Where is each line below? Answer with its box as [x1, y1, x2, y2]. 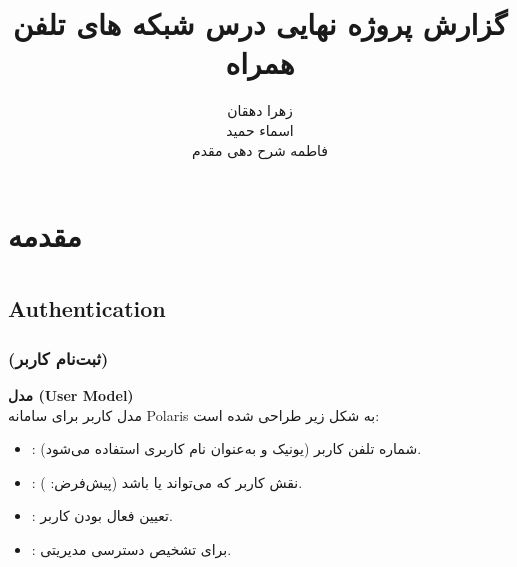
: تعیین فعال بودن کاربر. [31, 505, 173, 526]
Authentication [8, 293, 166, 324]
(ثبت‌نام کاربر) [8, 345, 109, 370]
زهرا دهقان [227, 100, 293, 121]
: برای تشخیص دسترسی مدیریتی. [31, 539, 232, 560]
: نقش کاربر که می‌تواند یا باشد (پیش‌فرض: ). [31, 471, 303, 492]
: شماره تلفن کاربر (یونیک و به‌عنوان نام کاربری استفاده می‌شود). [31, 438, 422, 459]
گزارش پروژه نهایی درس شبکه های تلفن [12, 3, 508, 44]
